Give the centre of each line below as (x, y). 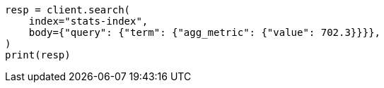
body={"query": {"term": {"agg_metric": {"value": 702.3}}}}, (205, 32)
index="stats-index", (88, 21)
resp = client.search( (68, 10)
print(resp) (38, 55)
